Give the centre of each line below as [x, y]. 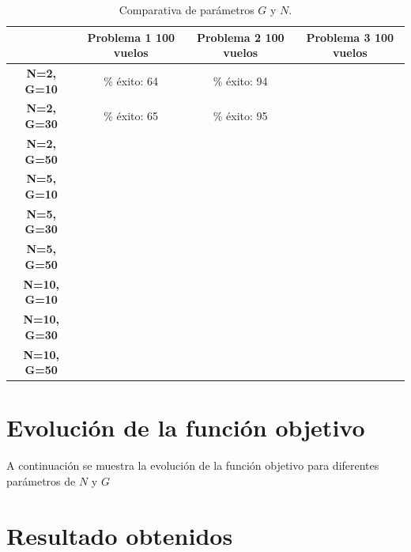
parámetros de [41, 480]
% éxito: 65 [131, 116]
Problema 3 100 [350, 37]
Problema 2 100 [240, 37]
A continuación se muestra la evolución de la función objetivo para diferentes [193, 465]
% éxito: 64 [131, 80]
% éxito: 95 [240, 116]
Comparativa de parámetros [187, 9]
